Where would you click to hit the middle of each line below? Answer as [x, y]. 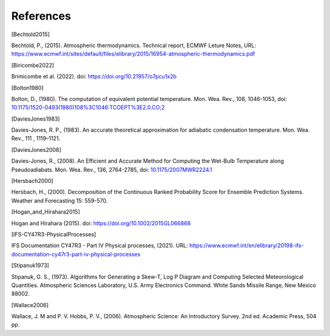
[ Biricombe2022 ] [33, 65]
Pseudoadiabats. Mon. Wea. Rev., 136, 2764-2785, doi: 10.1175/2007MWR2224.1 [112, 170]
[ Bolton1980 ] [28, 88]
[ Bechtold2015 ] [31, 34]
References [41, 16]
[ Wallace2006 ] [30, 305]
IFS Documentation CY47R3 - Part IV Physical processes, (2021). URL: [100, 245]
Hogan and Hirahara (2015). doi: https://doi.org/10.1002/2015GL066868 [101, 223]
